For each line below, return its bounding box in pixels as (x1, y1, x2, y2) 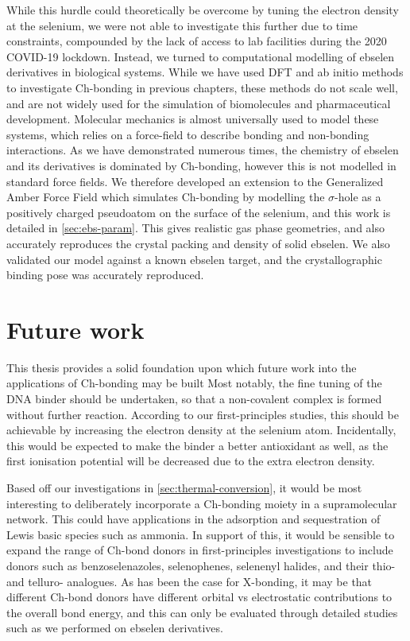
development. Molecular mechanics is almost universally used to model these (6, 111, 379, 127)
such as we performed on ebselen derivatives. (6, 620, 223, 636)
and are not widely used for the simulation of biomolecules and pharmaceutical (6, 95, 391, 111)
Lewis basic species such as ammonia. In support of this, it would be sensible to (6, 526, 395, 542)
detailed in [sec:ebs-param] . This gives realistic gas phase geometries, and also (6, 219, 385, 236)
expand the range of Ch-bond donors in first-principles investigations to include (6, 542, 393, 558)
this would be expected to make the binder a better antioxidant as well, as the (6, 437, 389, 453)
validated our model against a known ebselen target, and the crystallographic (6, 251, 382, 267)
